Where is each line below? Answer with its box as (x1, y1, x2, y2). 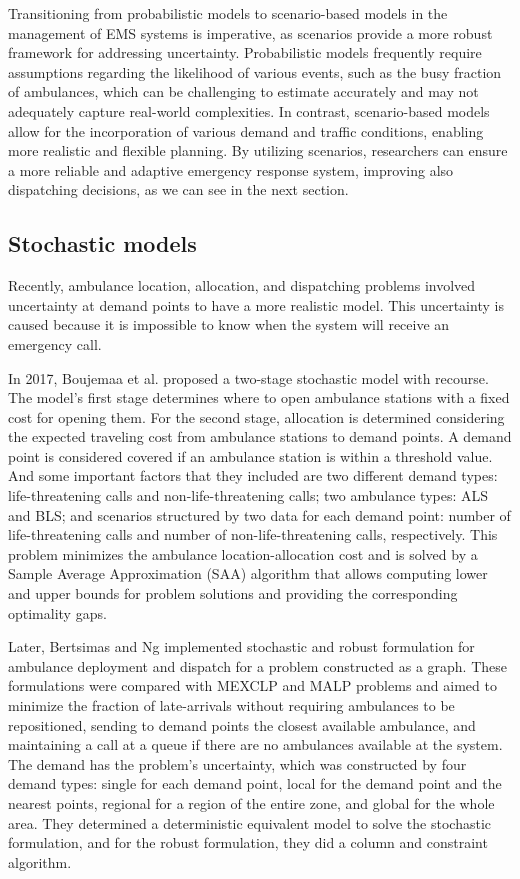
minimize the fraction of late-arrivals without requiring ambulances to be (8, 695, 455, 716)
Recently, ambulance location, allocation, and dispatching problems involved (8, 275, 476, 296)
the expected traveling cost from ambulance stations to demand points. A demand (8, 426, 512, 447)
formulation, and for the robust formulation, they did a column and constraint (8, 832, 488, 853)
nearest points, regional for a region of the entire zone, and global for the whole (8, 792, 495, 813)
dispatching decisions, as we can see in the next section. (8, 179, 349, 200)
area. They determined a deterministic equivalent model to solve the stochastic (8, 812, 491, 833)
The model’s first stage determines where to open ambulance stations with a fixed (8, 387, 510, 408)
